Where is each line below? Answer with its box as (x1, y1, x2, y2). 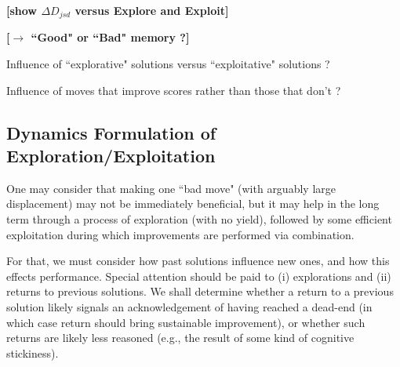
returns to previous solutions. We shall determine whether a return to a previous (6, 283, 394, 300)
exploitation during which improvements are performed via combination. (6, 226, 355, 242)
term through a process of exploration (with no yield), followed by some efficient (6, 211, 392, 227)
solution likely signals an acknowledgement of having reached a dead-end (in (6, 298, 373, 314)
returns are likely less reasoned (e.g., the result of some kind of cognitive (6, 329, 355, 346)
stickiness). (6, 344, 59, 361)
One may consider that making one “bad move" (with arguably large (6, 180, 336, 196)
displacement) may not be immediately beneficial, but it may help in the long (6, 195, 380, 212)
